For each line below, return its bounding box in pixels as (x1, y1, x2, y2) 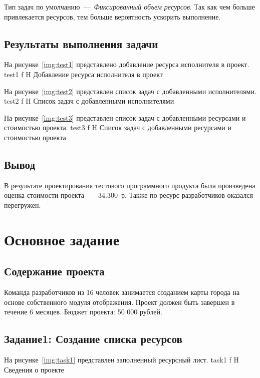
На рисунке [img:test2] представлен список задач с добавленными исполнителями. (4, 86, 256, 96)
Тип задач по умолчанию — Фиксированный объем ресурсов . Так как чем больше (4, 2, 255, 12)
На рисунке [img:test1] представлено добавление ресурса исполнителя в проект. (4, 59, 249, 70)
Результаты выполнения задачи (4, 36, 158, 51)
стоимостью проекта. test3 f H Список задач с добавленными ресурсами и (4, 122, 231, 133)
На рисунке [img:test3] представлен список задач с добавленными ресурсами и (4, 112, 246, 123)
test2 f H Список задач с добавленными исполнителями (4, 96, 174, 106)
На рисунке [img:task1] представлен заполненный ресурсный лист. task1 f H (4, 354, 239, 365)
